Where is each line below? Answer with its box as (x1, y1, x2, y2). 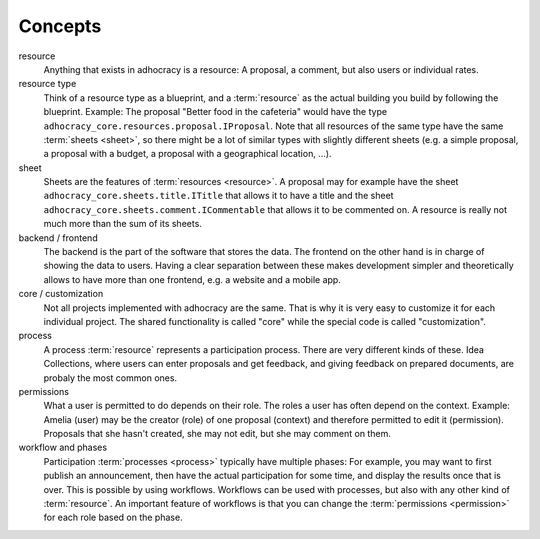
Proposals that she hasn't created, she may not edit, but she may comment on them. (43, 428, 392, 440)
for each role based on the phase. (43, 511, 184, 524)
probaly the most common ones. (43, 371, 178, 384)
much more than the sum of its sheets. (43, 218, 202, 230)
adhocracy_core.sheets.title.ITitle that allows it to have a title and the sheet (43, 190, 394, 202)
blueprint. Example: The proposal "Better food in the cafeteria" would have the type (43, 106, 388, 118)
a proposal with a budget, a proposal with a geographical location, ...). (43, 148, 332, 160)
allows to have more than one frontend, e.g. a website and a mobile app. (43, 273, 342, 285)
